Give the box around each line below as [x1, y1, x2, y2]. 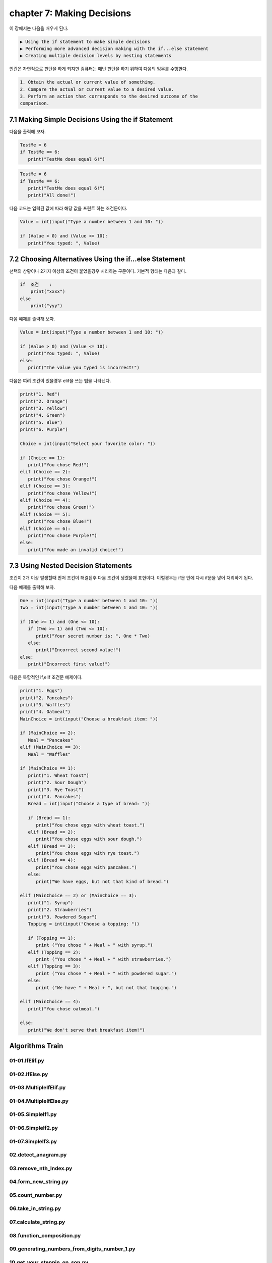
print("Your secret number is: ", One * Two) [36, 633, 151, 639]
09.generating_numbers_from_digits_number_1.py [9, 1245, 135, 1252]
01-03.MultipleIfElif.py [9, 1084, 66, 1091]
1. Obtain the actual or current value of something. [20, 79, 156, 85]
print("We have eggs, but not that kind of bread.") [36, 879, 169, 884]
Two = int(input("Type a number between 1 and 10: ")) [20, 605, 158, 611]
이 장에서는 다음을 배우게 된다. [9, 25, 69, 31]
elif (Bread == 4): [28, 857, 76, 863]
